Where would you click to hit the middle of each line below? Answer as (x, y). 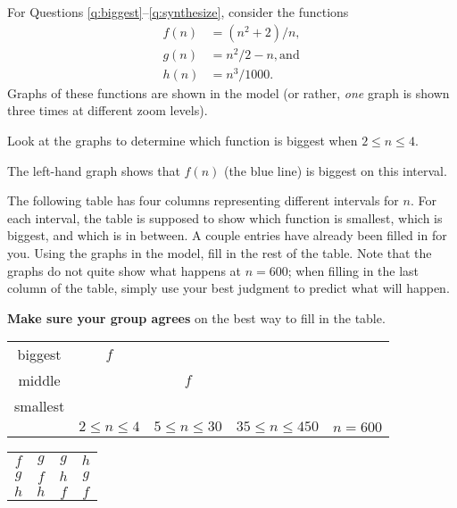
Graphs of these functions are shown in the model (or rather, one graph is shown (228, 92)
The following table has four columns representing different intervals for (203, 200)
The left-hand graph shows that (94, 170)
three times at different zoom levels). (108, 110)
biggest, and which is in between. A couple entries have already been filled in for (227, 235)
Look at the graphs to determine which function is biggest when (183, 141)
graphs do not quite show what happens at (125, 270)
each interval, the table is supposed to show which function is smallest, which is (225, 217)
